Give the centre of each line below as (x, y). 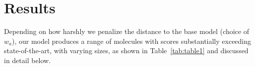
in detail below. (28, 60)
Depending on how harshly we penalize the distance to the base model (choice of (127, 31)
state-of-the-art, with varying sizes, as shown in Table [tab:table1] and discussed (126, 50)
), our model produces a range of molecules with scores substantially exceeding (132, 41)
